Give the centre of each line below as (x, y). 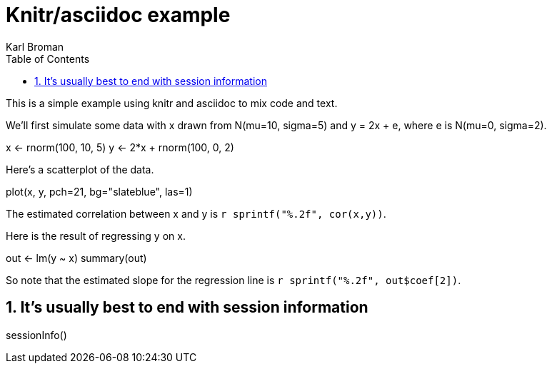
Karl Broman (35, 46)
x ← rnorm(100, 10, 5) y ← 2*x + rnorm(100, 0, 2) (120, 147)
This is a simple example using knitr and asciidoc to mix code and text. (172, 103)
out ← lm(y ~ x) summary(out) (76, 258)
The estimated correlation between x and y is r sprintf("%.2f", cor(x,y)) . (196, 213)
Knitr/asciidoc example (118, 15)
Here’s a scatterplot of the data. (80, 169)
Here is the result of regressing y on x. (96, 236)
